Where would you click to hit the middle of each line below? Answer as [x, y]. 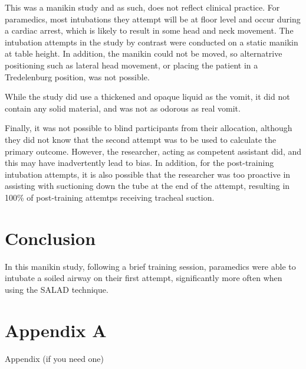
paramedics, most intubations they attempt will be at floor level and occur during [153, 19]
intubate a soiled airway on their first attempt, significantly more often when [144, 278]
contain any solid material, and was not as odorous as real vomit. [123, 108]
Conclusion [50, 238]
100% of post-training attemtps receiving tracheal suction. [110, 197]
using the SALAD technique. [57, 289]
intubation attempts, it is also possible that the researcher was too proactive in [148, 174]
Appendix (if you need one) [55, 358]
